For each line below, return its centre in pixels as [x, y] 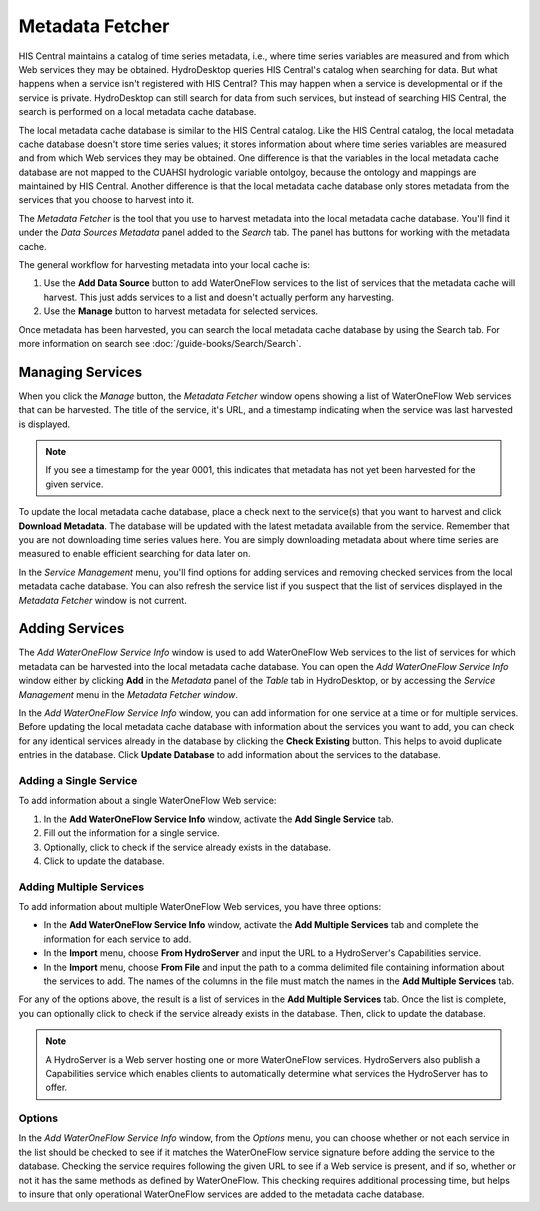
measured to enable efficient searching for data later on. [134, 554]
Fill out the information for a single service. [131, 833]
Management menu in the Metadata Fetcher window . [128, 694]
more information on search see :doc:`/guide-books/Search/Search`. [160, 343]
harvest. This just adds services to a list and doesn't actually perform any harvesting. [219, 297]
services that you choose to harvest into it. [106, 200]
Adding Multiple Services [81, 887]
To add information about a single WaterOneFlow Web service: [147, 801]
